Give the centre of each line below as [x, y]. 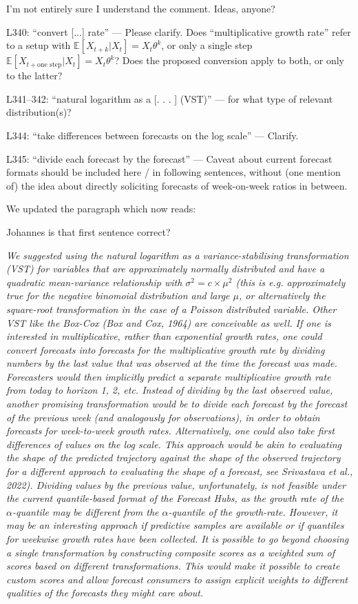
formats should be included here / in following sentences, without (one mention [173, 172]
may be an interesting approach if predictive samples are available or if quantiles [175, 525]
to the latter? [34, 75]
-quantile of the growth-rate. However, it [253, 511]
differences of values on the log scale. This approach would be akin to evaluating [174, 444]
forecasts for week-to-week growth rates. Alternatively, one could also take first [170, 431]
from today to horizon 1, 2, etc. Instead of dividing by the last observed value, [170, 390]
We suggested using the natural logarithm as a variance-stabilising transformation [178, 255]
